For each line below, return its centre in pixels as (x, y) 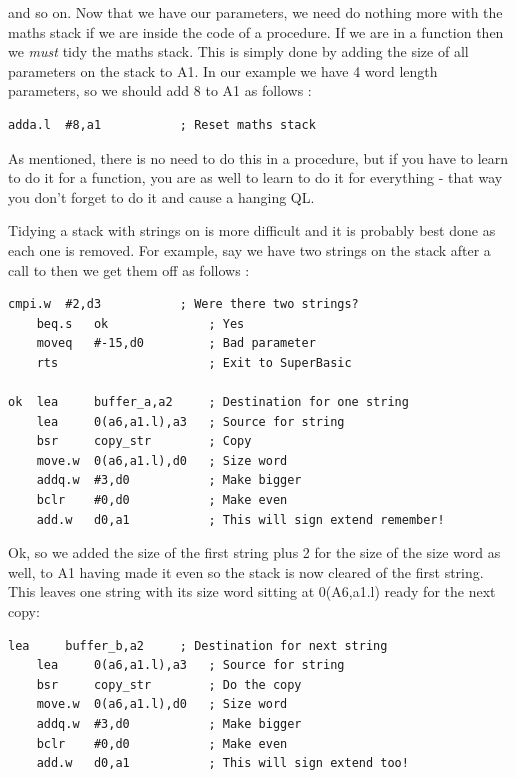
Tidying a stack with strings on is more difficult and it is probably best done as (252, 230)
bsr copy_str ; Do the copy (169, 684)
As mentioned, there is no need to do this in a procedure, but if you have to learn (258, 157)
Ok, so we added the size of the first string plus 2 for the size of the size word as (254, 552)
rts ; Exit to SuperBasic (194, 362)
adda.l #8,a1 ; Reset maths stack (162, 124)
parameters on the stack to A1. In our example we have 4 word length (223, 70)
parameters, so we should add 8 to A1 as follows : (160, 90)
